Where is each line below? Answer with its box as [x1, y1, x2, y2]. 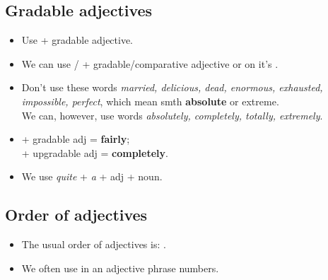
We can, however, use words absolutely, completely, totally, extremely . [21, 107, 323, 122]
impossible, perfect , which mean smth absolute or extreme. [21, 93, 279, 108]
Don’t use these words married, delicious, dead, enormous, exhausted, [21, 80, 323, 95]
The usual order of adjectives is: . [21, 237, 166, 252]
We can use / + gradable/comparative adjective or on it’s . [21, 56, 279, 71]
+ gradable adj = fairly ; [21, 132, 130, 146]
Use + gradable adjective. [21, 33, 134, 47]
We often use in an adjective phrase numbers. [21, 260, 219, 275]
